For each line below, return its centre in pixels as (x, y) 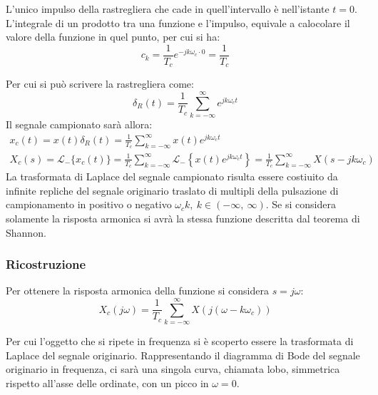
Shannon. (26, 232)
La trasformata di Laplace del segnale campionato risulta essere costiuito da (172, 176)
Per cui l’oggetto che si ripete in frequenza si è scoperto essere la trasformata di (180, 341)
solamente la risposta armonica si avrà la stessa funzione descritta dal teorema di (183, 218)
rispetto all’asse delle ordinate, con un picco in (107, 383)
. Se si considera (301, 204)
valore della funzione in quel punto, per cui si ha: (113, 37)
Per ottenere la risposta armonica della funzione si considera (137, 291)
